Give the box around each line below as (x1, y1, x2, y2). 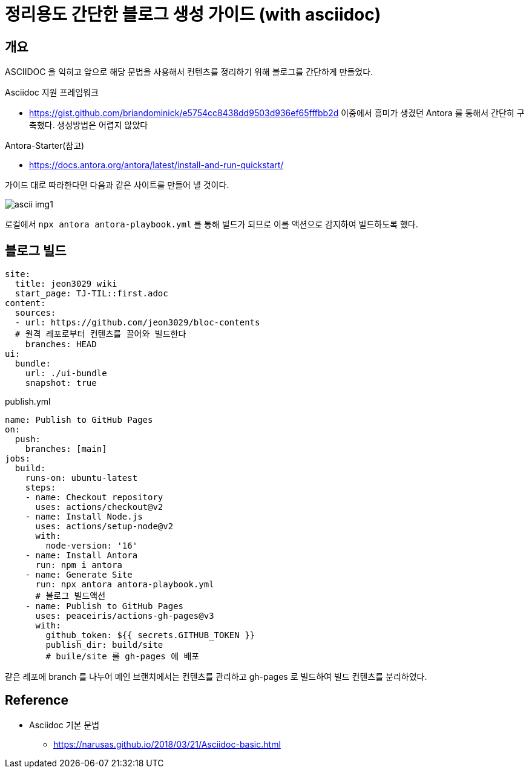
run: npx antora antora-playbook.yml (35, 579, 214, 590)
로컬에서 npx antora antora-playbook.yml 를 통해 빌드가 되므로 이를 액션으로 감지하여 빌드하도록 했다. (5, 219, 418, 230)
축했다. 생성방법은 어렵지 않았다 (29, 120, 148, 131)
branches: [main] (25, 444, 107, 454)
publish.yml (5, 396, 51, 407)
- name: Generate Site (25, 570, 133, 580)
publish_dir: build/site (45, 640, 163, 650)
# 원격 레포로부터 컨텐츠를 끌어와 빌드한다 (15, 329, 186, 339)
